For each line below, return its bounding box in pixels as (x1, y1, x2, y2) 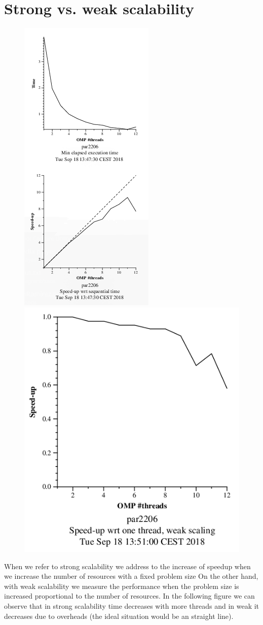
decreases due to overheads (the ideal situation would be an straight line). (4, 610, 234, 621)
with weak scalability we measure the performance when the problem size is (4, 580, 239, 591)
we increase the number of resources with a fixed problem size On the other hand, (4, 571, 258, 581)
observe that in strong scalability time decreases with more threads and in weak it (4, 600, 259, 611)
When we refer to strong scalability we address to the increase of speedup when (4, 561, 251, 571)
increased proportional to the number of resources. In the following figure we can (4, 590, 255, 601)
